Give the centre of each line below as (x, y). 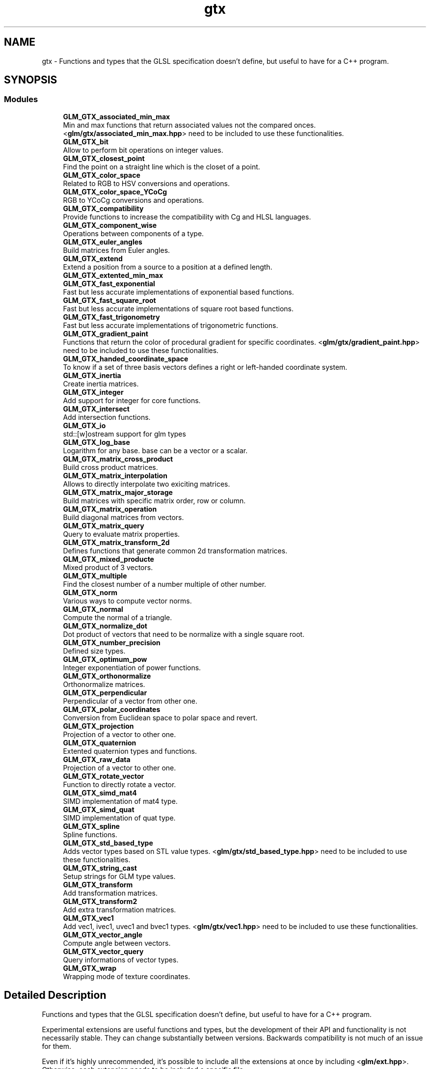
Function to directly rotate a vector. (120, 784)
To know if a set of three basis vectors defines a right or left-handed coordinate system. (205, 367)
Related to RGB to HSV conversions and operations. (147, 183)
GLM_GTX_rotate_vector (104, 776)
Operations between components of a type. (134, 233)
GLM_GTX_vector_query (103, 951)
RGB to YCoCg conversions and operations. (134, 200)
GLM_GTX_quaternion (100, 742)
